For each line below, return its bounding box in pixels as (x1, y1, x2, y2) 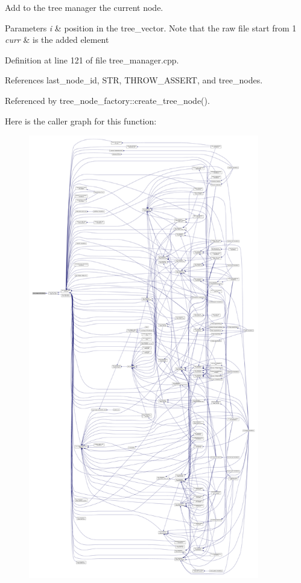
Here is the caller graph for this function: (5, 114, 157, 127)
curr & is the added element (5, 33, 109, 46)
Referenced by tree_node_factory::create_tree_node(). (5, 94, 210, 106)
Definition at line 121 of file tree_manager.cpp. (5, 53, 179, 66)
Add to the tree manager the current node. (5, 1, 163, 13)
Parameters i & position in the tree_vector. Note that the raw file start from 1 (5, 21, 297, 34)
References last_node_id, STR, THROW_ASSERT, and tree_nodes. (5, 74, 263, 86)
